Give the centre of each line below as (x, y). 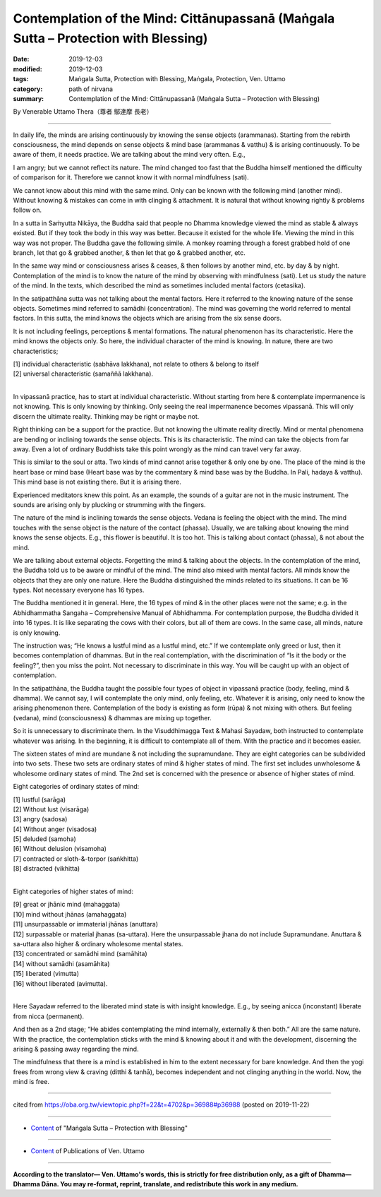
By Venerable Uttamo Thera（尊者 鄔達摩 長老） (83, 112)
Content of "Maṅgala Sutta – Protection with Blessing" (109, 1128)
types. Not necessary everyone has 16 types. (79, 590)
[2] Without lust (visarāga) (51, 809)
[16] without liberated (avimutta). (60, 983)
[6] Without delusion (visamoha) (60, 849)
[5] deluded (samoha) (45, 839)
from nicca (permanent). (49, 1016)
